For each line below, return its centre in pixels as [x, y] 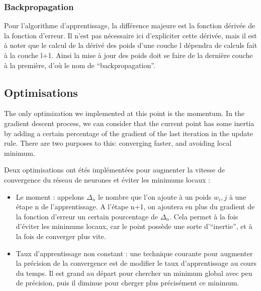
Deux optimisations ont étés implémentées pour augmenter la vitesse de [114, 170]
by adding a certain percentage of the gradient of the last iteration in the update [128, 133]
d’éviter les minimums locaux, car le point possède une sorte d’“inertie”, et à [134, 226]
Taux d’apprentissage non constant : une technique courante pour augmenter [134, 253]
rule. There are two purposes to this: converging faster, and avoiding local [118, 143]
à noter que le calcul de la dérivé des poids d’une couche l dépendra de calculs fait [131, 45]
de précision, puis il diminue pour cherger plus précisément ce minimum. [127, 283]
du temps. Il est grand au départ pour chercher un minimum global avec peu [134, 273]
